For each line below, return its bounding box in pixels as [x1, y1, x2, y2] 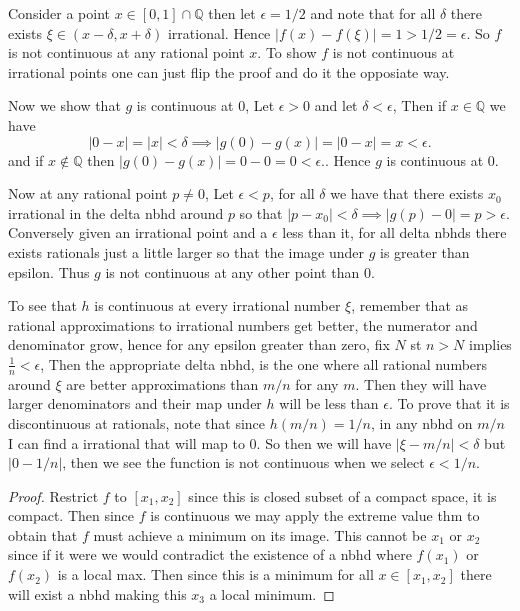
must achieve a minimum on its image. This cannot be [93, 524, 427, 545]
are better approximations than [66, 373, 259, 394]
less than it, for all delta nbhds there [282, 222, 507, 243]
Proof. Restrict [8, 485, 99, 506]
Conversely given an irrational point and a [8, 222, 268, 243]
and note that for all [310, 3, 436, 23]
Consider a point [8, 3, 111, 23]
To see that [8, 295, 77, 316]
